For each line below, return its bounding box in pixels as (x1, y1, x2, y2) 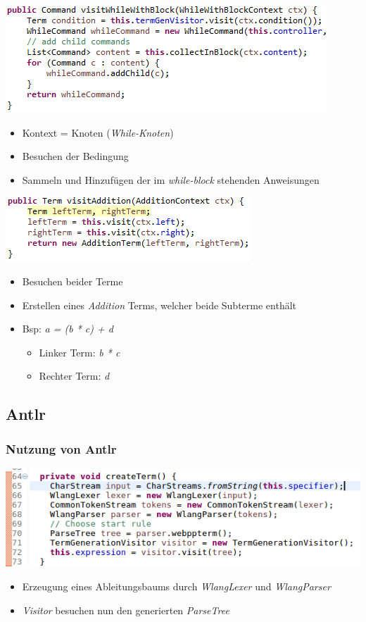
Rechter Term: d (39, 368, 110, 383)
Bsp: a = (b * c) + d (22, 321, 113, 336)
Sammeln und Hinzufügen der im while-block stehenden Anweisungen (22, 172, 320, 187)
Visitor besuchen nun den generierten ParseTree (22, 602, 229, 617)
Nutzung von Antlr (6, 440, 117, 457)
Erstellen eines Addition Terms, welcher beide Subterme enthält (22, 297, 297, 312)
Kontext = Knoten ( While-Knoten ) (22, 125, 174, 139)
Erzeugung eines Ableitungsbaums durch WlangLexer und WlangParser (22, 579, 331, 594)
